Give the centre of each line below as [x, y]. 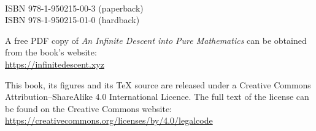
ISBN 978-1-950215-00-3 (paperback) [74, 8]
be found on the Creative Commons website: [89, 108]
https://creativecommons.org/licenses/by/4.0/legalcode [109, 120]
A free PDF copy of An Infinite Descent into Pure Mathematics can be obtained [156, 40]
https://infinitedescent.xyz [55, 64]
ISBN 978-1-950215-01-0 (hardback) [72, 20]
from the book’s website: [51, 52]
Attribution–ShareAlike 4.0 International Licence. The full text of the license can [157, 97]
